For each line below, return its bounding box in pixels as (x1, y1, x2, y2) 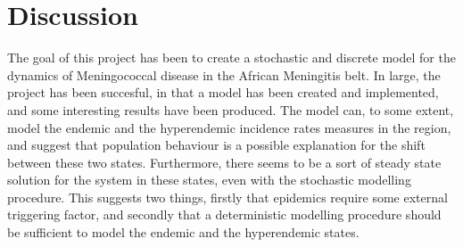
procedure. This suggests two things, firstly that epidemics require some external (7, 187, 448, 206)
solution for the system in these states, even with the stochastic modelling (7, 170, 411, 189)
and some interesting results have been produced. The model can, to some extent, (7, 100, 454, 119)
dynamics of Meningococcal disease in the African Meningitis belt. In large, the (7, 65, 441, 84)
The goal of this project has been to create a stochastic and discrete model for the (7, 48, 456, 67)
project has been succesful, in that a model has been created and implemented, (7, 83, 439, 102)
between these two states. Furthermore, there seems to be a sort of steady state (7, 152, 442, 171)
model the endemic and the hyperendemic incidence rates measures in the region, (7, 118, 451, 136)
